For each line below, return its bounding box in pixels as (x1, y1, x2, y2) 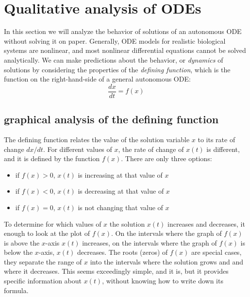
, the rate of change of (118, 144, 184, 154)
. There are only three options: (121, 153, 212, 164)
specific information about (4, 276, 82, 286)
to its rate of (198, 134, 235, 144)
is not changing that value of (78, 202, 163, 212)
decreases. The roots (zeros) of (77, 247, 168, 257)
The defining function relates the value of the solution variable (4, 134, 190, 144)
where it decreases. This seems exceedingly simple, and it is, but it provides (4, 266, 229, 276)
